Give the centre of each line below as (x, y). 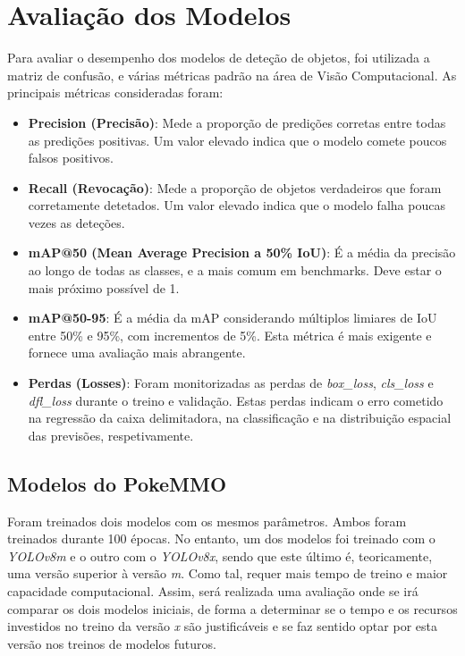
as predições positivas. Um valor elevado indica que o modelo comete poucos (237, 140)
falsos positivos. (71, 158)
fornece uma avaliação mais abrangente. (137, 353)
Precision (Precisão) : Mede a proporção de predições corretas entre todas (237, 122)
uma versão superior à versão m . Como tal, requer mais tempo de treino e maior (228, 573)
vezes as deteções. (76, 222)
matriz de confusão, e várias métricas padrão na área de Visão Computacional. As (232, 75)
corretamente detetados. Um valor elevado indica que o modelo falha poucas (237, 205)
